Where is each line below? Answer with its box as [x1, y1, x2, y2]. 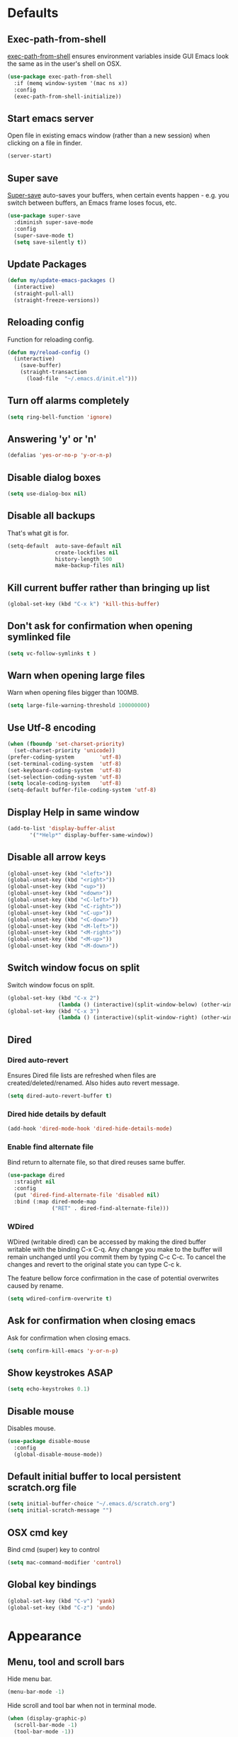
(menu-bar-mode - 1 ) [7, 1688, 65, 1696]
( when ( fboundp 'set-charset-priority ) [7, 740, 125, 748]
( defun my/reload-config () [7, 349, 91, 356]
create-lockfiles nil [55, 549, 119, 556]
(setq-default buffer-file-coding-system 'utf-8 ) [7, 786, 157, 794]
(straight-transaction [20, 368, 87, 376]
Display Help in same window [7, 806, 140, 818]
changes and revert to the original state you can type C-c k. [7, 1260, 182, 1269]
